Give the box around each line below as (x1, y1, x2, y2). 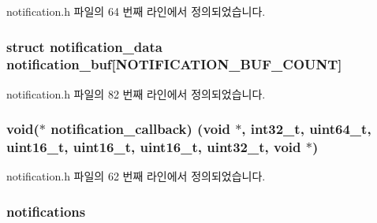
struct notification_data (6, 36, 162, 56)
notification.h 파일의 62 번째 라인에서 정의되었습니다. (6, 168, 266, 184)
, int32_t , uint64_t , (241, 119, 371, 139)
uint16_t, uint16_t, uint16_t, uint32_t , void (6, 137, 301, 157)
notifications (6, 201, 86, 221)
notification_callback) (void (50, 119, 230, 139)
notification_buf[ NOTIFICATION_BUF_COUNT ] (6, 54, 342, 74)
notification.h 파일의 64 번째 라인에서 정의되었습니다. (6, 3, 266, 19)
